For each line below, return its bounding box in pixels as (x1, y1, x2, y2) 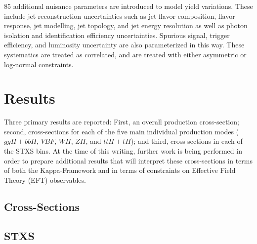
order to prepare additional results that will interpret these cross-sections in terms (4, 155, 253, 165)
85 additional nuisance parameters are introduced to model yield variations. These (4, 1, 253, 11)
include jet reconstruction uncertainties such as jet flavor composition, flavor (4, 10, 235, 21)
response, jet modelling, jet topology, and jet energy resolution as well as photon (4, 20, 248, 31)
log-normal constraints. (4, 59, 74, 69)
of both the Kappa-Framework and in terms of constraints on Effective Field (4, 165, 236, 175)
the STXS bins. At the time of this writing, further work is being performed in (4, 146, 242, 156)
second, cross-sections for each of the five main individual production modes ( (4, 126, 239, 136)
